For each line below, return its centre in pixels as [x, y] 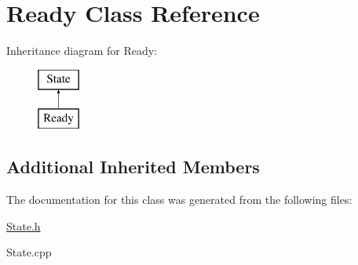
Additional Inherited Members [133, 167]
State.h [24, 225]
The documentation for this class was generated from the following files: [179, 200]
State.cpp [29, 252]
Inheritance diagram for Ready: [82, 51]
